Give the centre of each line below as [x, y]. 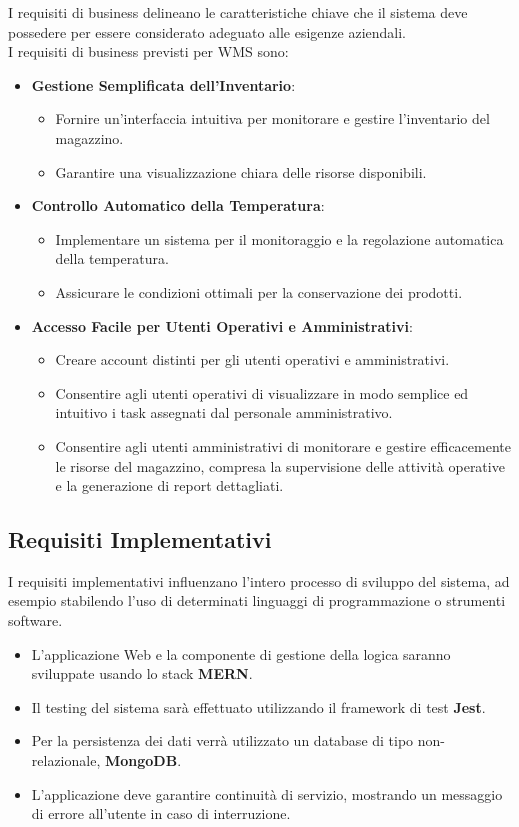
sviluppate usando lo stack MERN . [142, 673]
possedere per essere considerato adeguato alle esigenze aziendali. [207, 31]
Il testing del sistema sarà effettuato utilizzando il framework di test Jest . [258, 706]
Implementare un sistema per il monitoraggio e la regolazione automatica [279, 238]
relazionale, [66, 760]
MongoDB [141, 760]
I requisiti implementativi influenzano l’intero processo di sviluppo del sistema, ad [259, 580]
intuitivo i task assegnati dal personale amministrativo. [224, 412]
